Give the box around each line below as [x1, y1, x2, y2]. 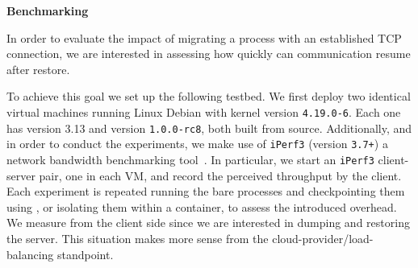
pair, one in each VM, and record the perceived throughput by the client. [39, 167, 402, 183]
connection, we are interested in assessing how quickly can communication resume [6, 45, 411, 62]
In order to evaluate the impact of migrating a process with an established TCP [6, 29, 402, 46]
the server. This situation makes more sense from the [6, 229, 269, 246]
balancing [6, 245, 54, 262]
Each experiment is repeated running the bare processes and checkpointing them [6, 183, 405, 200]
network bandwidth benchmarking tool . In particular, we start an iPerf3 [6, 150, 374, 167]
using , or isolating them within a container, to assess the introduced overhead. [6, 198, 397, 215]
